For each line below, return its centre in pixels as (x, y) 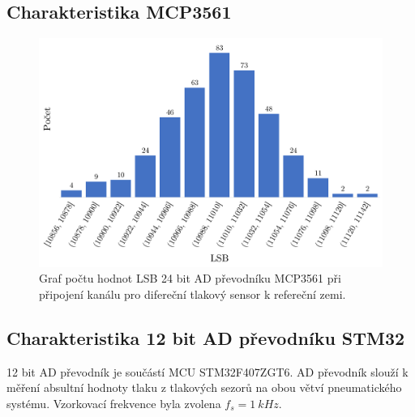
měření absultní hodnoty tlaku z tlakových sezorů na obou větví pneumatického (204, 387)
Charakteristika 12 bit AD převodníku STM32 (206, 338)
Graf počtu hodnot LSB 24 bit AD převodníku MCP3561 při (190, 278)
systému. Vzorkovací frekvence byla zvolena (114, 404)
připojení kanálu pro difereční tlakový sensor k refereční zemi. (193, 294)
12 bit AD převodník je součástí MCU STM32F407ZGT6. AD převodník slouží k (207, 371)
